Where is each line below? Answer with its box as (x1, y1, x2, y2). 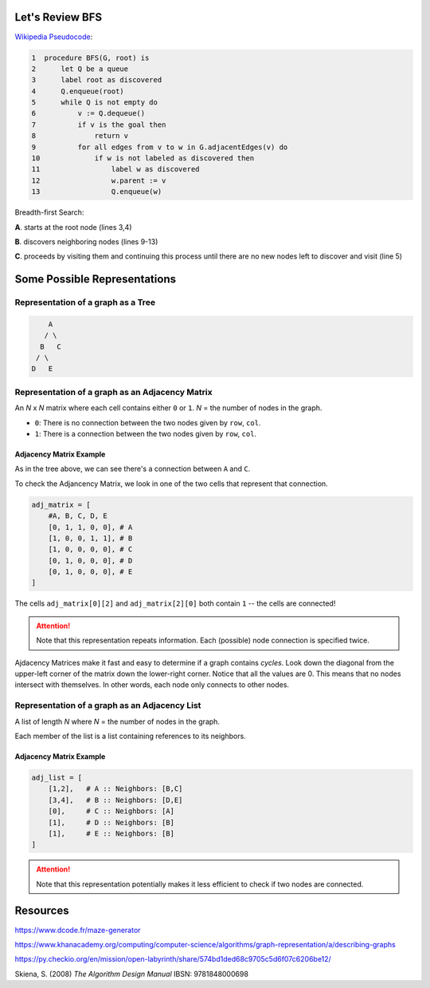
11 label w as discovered (31, 164, 200, 174)
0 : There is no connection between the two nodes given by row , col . (34, 417, 261, 427)
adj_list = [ (31, 773, 83, 782)
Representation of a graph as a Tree (14, 297, 155, 308)
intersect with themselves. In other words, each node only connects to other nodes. (14, 680, 290, 690)
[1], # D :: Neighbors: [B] (48, 818, 175, 827)
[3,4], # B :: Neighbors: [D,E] (48, 795, 183, 804)
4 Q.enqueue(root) (31, 86, 125, 96)
